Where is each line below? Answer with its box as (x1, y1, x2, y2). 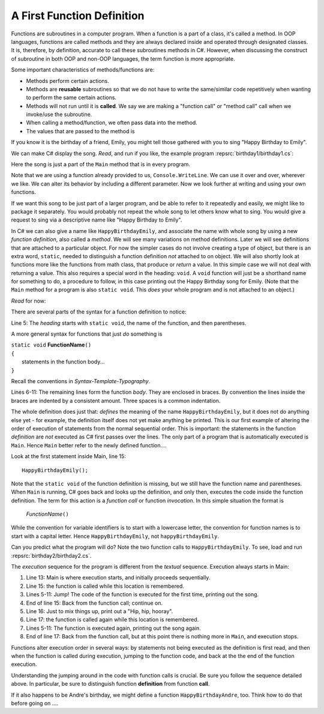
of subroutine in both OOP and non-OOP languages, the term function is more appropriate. (11, 55, 235, 62)
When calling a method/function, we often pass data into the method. (26, 119, 197, 126)
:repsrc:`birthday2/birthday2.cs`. (11, 552, 92, 559)
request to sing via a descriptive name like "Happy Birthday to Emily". (11, 216, 182, 223)
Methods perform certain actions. (26, 77, 109, 84)
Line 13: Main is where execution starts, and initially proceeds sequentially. (26, 574, 211, 581)
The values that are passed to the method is (26, 127, 135, 135)
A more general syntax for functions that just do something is (11, 330, 163, 337)
